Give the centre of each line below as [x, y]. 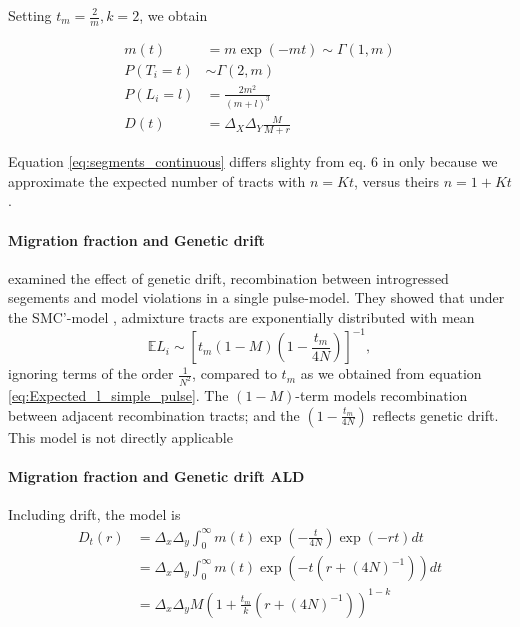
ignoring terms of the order [91, 373]
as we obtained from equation [391, 373]
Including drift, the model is [94, 513]
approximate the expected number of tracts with [157, 180]
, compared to [234, 373]
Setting [30, 15]
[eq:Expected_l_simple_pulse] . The [118, 394]
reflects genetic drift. [435, 414]
